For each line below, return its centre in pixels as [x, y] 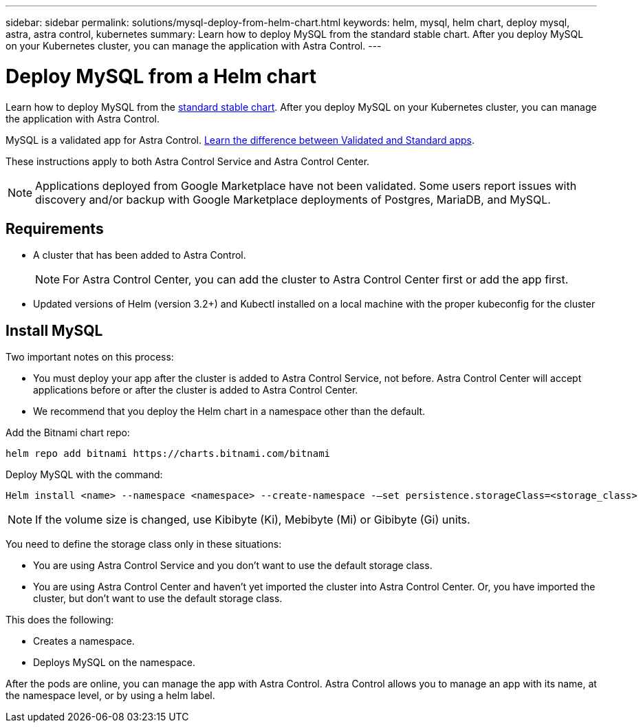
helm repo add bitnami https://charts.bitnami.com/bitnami [168, 454]
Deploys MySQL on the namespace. [114, 663]
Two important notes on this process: [90, 357]
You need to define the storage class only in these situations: [144, 544]
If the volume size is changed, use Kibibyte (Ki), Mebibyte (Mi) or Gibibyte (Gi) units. [253, 520]
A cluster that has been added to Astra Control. [140, 255]
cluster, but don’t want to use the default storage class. [158, 599]
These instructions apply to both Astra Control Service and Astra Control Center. [188, 161]
